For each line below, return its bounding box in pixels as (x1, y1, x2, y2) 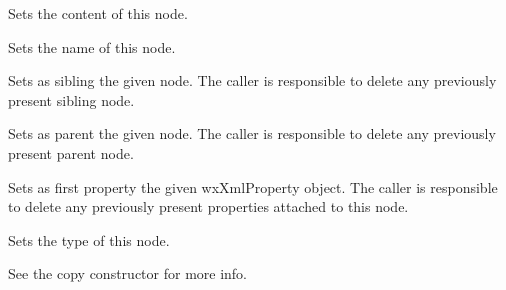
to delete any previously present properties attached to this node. (8, 196, 409, 217)
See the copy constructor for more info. (8, 263, 248, 284)
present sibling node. (8, 89, 135, 110)
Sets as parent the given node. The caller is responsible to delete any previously (8, 123, 496, 144)
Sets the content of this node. (8, 3, 188, 23)
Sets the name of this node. (8, 36, 176, 57)
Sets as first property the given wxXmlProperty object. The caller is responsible (8, 176, 498, 197)
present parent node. (8, 142, 134, 163)
